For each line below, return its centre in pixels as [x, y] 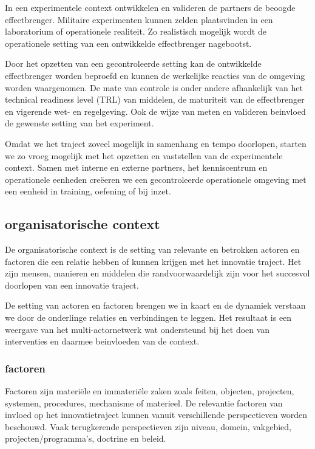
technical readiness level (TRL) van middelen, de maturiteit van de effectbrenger [155, 99]
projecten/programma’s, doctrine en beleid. [86, 438]
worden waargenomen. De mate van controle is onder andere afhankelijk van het [154, 87]
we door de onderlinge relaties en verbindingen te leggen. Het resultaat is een [148, 317]
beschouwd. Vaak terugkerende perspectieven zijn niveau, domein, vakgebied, [148, 426]
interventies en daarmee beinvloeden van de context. [102, 341]
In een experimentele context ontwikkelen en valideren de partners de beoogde [150, 7]
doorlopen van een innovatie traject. [72, 285]
